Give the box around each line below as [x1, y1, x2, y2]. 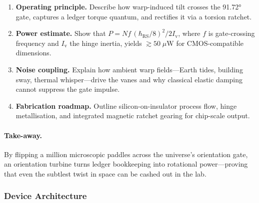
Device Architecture [4, 190, 87, 202]
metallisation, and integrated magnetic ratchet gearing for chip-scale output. [15, 110, 250, 121]
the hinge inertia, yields [69, 37, 142, 48]
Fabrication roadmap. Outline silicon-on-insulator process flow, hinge [15, 100, 237, 111]
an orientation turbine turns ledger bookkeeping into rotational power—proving [4, 159, 248, 169]
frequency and [15, 37, 59, 48]
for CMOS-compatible [176, 37, 243, 48]
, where [178, 28, 200, 38]
